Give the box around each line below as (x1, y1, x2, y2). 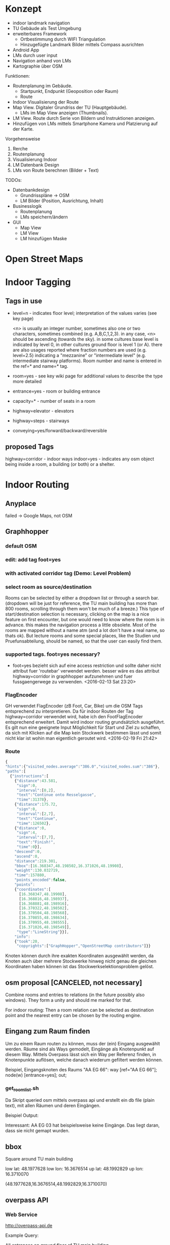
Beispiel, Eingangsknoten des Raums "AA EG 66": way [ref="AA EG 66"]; (5, 1066, 157, 1072)
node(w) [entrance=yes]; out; (5, 1072, 67, 1078)
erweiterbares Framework (12, 30, 67, 37)
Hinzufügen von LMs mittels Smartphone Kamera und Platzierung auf (12, 120, 158, 126)
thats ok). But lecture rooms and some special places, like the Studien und (5, 633, 160, 639)
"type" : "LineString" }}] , (16, 929, 70, 935)
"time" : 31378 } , (16, 797, 49, 803)
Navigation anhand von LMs (12, 57, 72, 63)
